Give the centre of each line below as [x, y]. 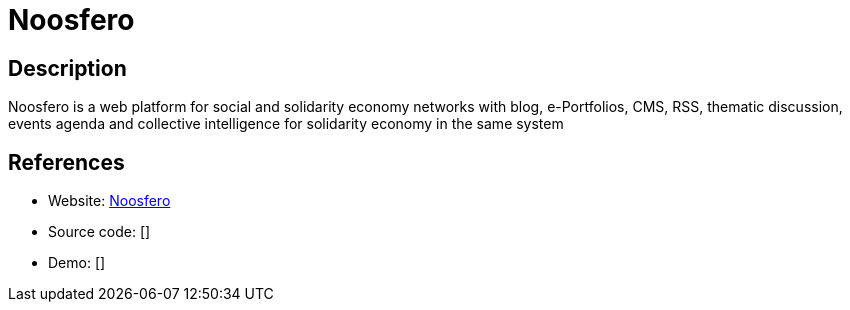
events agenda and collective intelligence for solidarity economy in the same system [286, 124]
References [66, 162]
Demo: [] [77, 263]
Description [67, 68]
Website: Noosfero [109, 201]
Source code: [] [99, 232]
